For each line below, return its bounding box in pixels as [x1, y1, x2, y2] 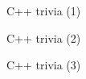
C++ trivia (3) [6, 56, 81, 73]
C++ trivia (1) [6, 2, 81, 19]
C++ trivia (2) [6, 29, 81, 46]
